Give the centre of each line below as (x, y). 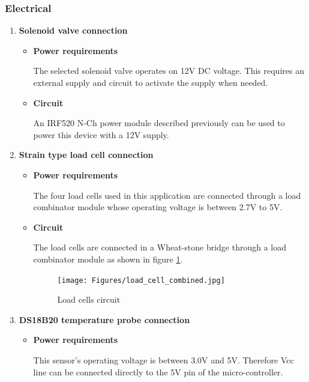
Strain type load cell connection (86, 155)
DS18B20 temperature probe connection (104, 319)
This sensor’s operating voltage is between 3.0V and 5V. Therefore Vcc (163, 359)
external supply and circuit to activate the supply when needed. (151, 82)
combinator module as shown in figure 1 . (108, 259)
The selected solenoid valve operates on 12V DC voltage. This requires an (169, 71)
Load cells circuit (89, 299)
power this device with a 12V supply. (101, 134)
